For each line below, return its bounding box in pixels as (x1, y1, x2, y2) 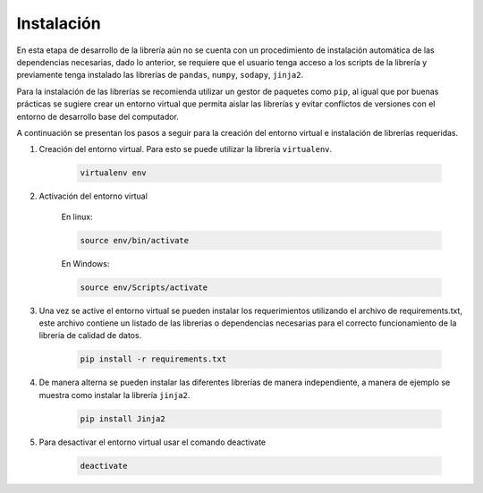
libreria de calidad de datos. (38, 330, 142, 341)
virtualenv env (80, 168, 147, 178)
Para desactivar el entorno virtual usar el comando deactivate (38, 437, 267, 447)
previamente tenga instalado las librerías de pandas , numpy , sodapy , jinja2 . (16, 70, 304, 81)
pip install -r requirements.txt (80, 354, 227, 364)
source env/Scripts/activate (80, 282, 208, 293)
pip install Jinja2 (80, 413, 165, 424)
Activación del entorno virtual (38, 191, 148, 201)
